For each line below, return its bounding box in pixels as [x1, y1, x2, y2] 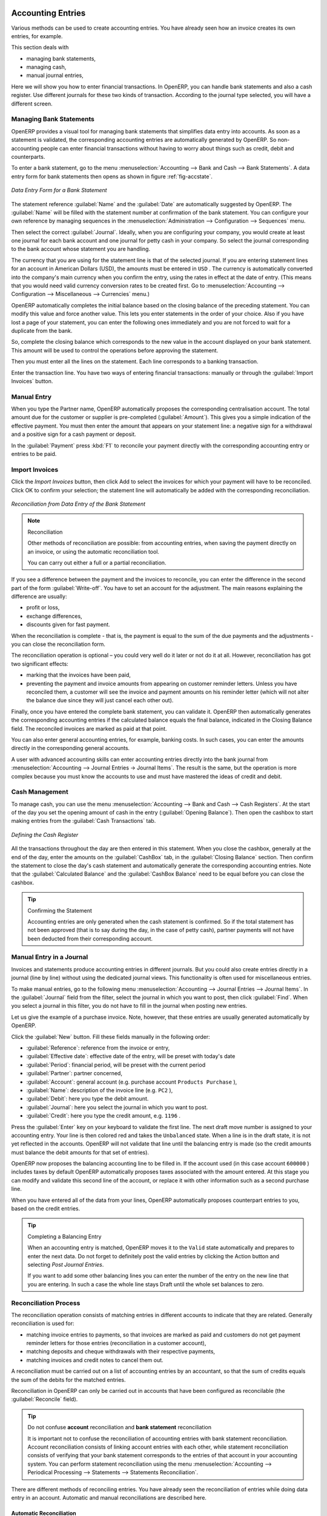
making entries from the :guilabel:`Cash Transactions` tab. [11, 817, 156, 825]
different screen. [11, 100, 53, 107]
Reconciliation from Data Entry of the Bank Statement [11, 500, 145, 508]
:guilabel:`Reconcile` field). [11, 1395, 78, 1403]
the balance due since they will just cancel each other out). [26, 697, 174, 704]
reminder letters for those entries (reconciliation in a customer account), [26, 1340, 206, 1347]
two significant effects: [11, 660, 69, 667]
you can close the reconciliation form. [11, 640, 106, 648]
